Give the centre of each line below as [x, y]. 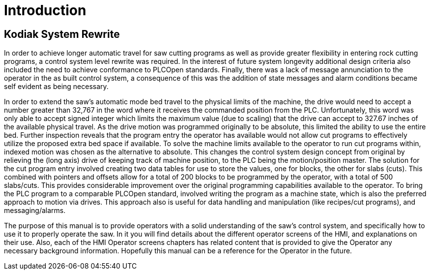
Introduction [45, 10]
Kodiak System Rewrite [62, 34]
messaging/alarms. [35, 211]
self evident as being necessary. [56, 87]
